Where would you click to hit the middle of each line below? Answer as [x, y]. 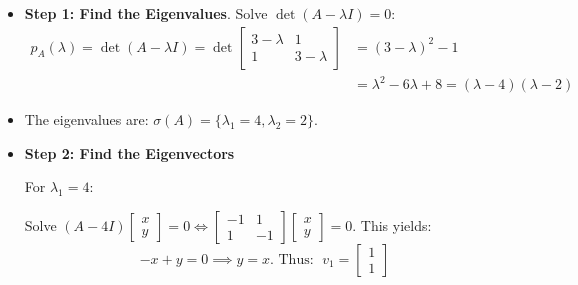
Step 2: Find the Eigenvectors [129, 152]
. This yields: [392, 224]
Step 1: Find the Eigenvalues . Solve [146, 13]
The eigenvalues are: [86, 119]
